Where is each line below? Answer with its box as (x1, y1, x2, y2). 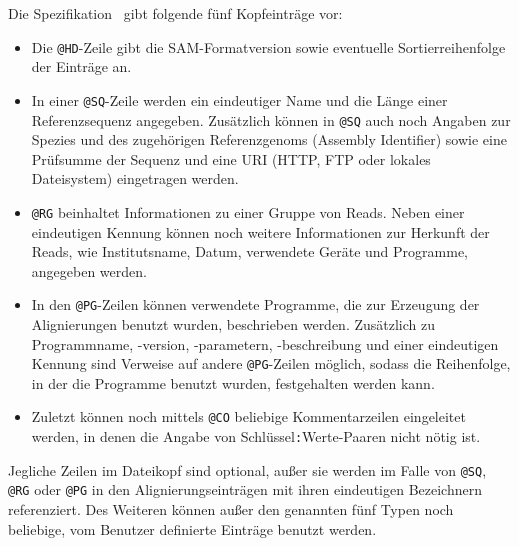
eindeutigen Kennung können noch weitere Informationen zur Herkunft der (31, 221, 490, 242)
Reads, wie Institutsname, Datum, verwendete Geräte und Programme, (31, 241, 469, 262)
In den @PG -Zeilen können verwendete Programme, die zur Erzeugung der (31, 294, 480, 315)
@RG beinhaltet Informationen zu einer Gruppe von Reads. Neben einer (31, 201, 465, 222)
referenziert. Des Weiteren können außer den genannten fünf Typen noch (8, 499, 454, 520)
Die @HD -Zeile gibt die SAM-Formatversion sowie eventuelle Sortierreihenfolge (31, 36, 506, 57)
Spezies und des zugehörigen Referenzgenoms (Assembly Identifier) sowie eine (31, 129, 507, 150)
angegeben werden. (31, 260, 147, 281)
